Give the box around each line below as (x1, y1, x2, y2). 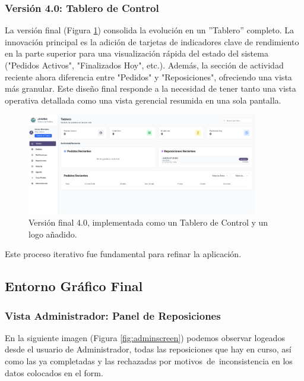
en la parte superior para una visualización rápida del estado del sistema (5, 47, 268, 60)
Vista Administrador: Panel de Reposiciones (5, 308, 221, 323)
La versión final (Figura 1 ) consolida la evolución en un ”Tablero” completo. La (5, 24, 294, 36)
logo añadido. (28, 227, 77, 240)
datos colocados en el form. (5, 366, 103, 379)
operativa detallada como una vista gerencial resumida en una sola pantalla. (5, 93, 281, 106)
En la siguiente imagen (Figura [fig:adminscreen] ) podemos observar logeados (5, 331, 285, 343)
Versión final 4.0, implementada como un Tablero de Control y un (28, 216, 268, 229)
